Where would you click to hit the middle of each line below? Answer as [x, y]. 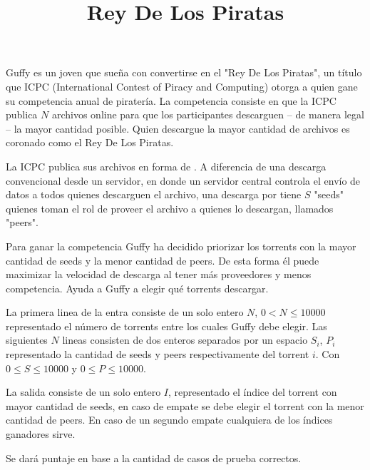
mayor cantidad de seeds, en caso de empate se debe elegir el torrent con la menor [185, 405]
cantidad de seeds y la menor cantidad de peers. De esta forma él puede [163, 260]
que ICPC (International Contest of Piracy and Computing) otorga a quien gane [182, 86]
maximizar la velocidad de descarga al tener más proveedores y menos [159, 274]
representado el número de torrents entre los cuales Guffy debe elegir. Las [166, 326]
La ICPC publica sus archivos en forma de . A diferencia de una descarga [166, 166]
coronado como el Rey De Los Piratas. [90, 142]
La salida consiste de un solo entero [83, 392]
